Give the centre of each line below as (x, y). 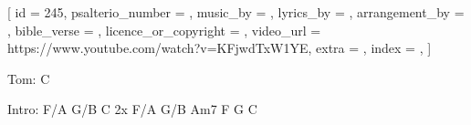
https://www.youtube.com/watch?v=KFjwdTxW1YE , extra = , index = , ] (220, 48)
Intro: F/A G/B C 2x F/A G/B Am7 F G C (132, 109)
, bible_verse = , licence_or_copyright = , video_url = (164, 30)
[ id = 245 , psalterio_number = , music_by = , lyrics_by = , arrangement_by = (236, 12)
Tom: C (29, 78)
